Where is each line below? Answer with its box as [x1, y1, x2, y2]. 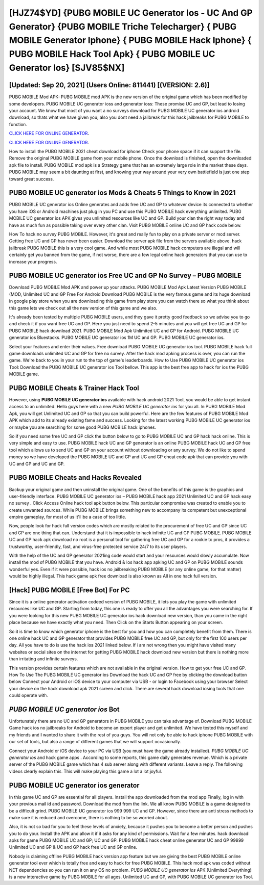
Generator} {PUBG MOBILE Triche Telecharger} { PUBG [9, 21, 237, 32]
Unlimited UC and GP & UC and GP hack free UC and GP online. [9, 844, 137, 850]
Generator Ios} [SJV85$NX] [9, 62, 125, 73]
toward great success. [9, 176, 54, 182]
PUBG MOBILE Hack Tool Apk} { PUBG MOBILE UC [9, 49, 215, 60]
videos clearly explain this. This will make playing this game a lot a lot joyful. [9, 768, 162, 774]
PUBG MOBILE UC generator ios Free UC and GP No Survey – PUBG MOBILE [9, 271, 242, 280]
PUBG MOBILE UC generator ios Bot [9, 705, 120, 713]
